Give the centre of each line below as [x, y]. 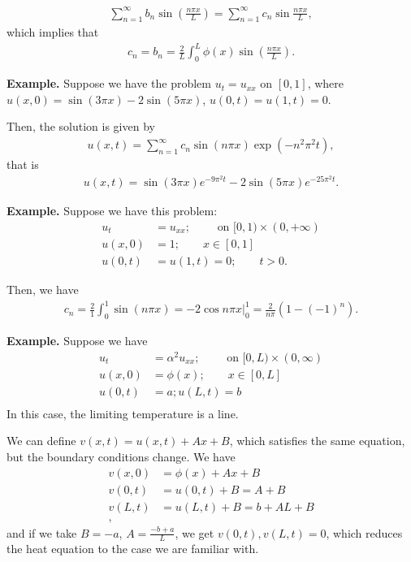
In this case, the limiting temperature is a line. [123, 413]
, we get [195, 532]
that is [23, 164]
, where [326, 83]
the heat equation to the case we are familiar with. [133, 549]
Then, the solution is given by [81, 126]
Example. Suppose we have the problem [109, 83]
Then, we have [43, 289]
